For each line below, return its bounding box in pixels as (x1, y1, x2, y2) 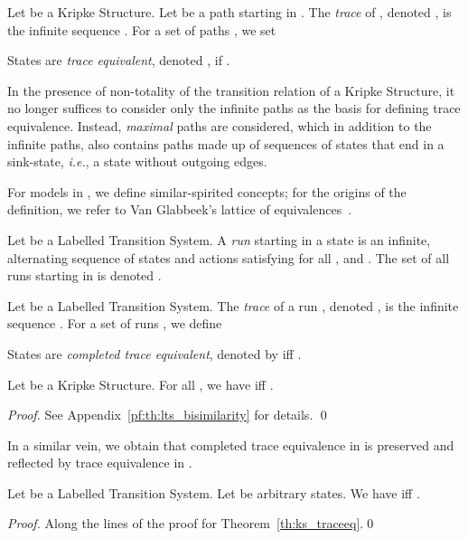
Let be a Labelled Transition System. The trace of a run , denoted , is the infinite (7, 296, 459, 315)
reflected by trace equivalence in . (7, 453, 192, 472)
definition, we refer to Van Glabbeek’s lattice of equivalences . (7, 200, 352, 219)
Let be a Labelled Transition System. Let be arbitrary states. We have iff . (7, 483, 420, 502)
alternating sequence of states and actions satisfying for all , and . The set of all (7, 248, 450, 267)
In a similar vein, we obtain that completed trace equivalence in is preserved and (7, 435, 454, 454)
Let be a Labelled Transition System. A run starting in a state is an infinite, (7, 230, 431, 249)
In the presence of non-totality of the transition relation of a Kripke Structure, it (7, 80, 455, 99)
